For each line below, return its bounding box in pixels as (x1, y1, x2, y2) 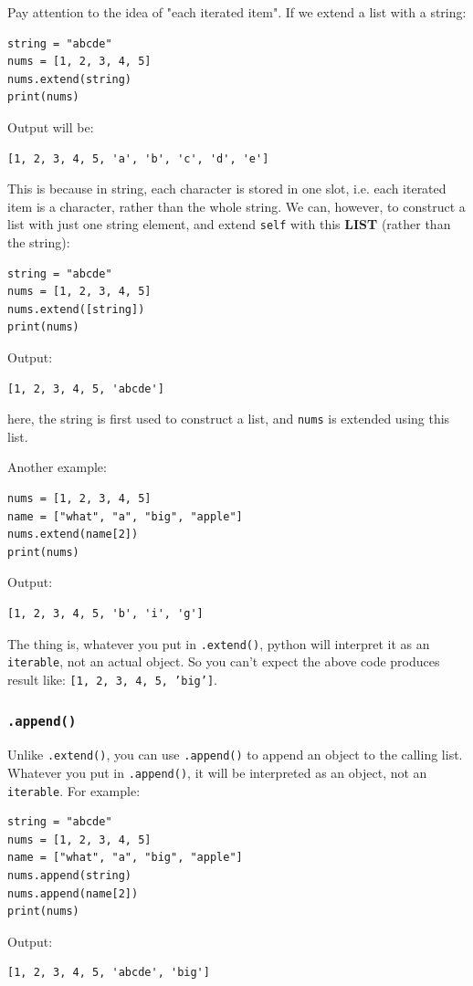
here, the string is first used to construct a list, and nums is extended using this (7, 409, 450, 428)
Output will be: (7, 117, 94, 136)
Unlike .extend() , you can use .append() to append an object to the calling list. (7, 745, 463, 764)
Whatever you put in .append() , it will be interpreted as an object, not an (7, 762, 427, 781)
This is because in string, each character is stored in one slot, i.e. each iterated (7, 179, 447, 198)
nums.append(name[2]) (7, 886, 139, 900)
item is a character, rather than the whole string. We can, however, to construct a (7, 196, 466, 215)
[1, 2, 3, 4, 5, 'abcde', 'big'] (7, 966, 210, 980)
